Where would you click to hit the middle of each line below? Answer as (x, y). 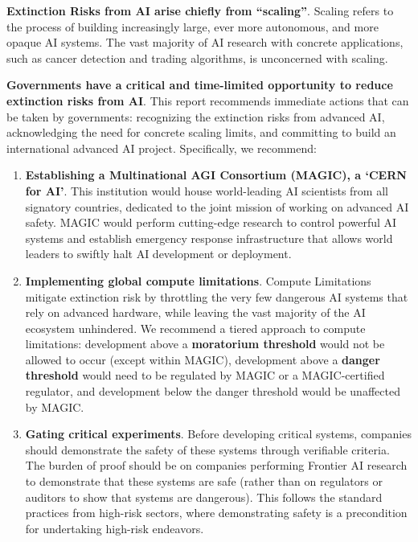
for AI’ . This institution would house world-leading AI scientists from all (207, 190)
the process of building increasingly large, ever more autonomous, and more (193, 26)
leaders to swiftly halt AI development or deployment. (158, 254)
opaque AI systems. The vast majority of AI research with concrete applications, (205, 42)
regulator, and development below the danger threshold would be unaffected (213, 391)
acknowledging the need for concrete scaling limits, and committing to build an (201, 132)
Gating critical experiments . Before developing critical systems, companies (218, 434)
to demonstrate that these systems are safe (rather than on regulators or (204, 481)
